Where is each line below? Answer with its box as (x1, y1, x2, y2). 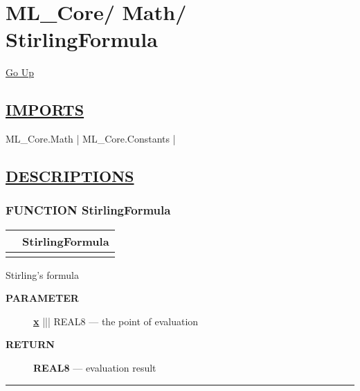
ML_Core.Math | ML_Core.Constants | (6, 131, 176, 146)
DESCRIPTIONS (6, 165, 134, 187)
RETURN (6, 337, 55, 352)
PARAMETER (6, 291, 79, 305)
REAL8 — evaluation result (33, 361, 156, 375)
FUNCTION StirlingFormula (6, 201, 171, 219)
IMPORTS (6, 99, 84, 120)
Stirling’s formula (6, 267, 79, 282)
